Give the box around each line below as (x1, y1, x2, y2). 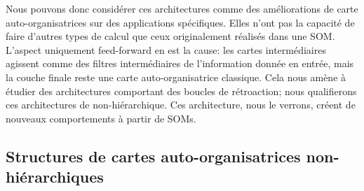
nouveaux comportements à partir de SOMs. (6, 111, 196, 125)
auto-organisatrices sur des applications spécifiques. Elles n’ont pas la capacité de (6, 15, 355, 29)
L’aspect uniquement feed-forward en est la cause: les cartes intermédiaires (6, 42, 326, 57)
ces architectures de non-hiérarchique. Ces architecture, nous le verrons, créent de (6, 97, 356, 112)
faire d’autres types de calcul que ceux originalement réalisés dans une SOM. (6, 29, 335, 43)
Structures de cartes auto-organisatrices (6, 145, 301, 167)
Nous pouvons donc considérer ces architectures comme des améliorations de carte (6, 1, 358, 15)
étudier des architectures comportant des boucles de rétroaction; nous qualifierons (6, 83, 357, 98)
